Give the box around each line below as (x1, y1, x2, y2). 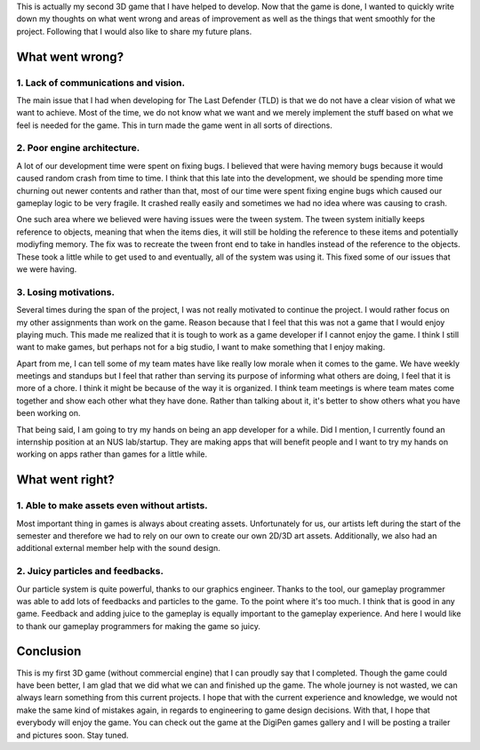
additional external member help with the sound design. (16, 543, 221, 554)
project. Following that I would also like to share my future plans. (16, 26, 252, 36)
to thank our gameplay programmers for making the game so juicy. (16, 620, 261, 631)
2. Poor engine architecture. (16, 142, 140, 155)
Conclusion (16, 644, 82, 659)
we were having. (16, 263, 77, 275)
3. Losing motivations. (16, 285, 116, 298)
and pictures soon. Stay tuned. (16, 730, 129, 740)
